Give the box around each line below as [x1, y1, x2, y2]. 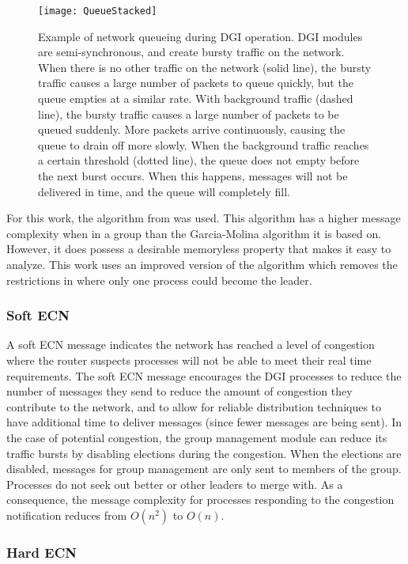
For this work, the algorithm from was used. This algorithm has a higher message [6, 210, 401, 226]
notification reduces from [6, 506, 127, 523]
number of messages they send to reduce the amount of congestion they [6, 383, 353, 399]
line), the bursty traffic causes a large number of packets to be [38, 105, 339, 122]
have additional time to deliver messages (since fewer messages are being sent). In [6, 414, 402, 430]
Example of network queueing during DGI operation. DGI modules [38, 28, 363, 44]
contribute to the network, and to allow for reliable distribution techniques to [6, 398, 382, 414]
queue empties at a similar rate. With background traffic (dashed [38, 90, 353, 107]
